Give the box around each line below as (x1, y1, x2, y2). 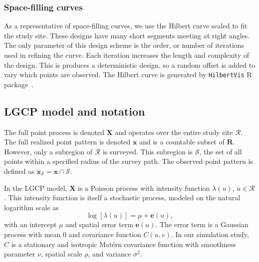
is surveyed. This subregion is (102, 146, 193, 156)
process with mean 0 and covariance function (4, 229, 141, 239)
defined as (4, 166, 34, 176)
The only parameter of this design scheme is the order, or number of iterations (4, 40, 244, 50)
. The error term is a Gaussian (155, 219, 249, 230)
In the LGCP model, (4, 182, 67, 193)
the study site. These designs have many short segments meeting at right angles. (4, 30, 250, 40)
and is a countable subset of (139, 136, 225, 147)
